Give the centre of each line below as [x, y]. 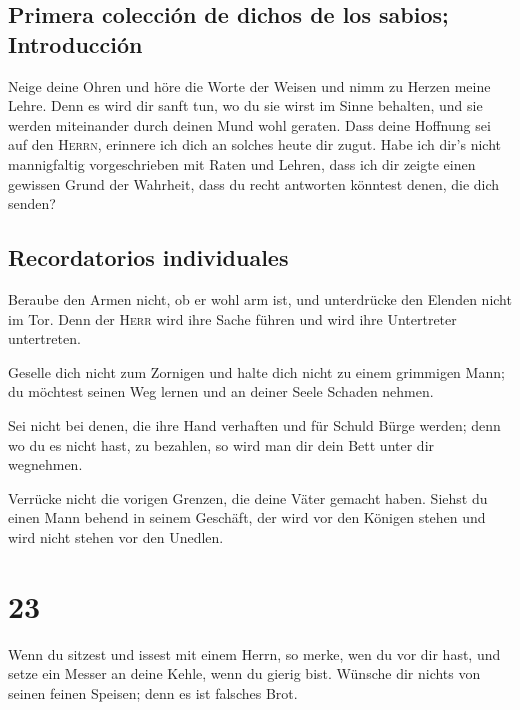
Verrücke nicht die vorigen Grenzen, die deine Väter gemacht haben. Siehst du [248, 497]
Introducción [75, 43]
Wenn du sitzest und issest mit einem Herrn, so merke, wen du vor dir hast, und [254, 653]
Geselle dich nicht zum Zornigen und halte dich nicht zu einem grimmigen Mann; [256, 371]
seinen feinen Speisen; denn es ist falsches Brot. [153, 692]
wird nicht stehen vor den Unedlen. [116, 536]
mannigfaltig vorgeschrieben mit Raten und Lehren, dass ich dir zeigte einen [242, 163]
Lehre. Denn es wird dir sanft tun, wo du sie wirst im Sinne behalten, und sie [245, 105]
